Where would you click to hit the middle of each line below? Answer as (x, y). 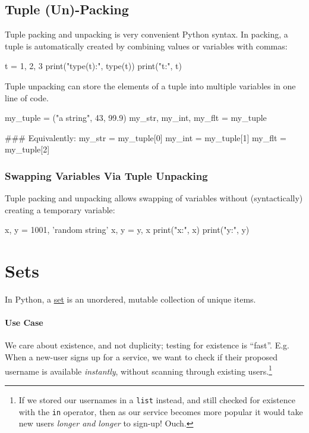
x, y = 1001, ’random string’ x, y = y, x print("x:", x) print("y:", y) (127, 230)
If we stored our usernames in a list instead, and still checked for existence (157, 399)
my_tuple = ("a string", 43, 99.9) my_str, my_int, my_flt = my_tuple (136, 118)
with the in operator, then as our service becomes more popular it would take (161, 411)
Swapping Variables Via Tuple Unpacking (106, 175)
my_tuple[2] (27, 149)
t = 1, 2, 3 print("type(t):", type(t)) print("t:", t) (93, 66)
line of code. (27, 97)
